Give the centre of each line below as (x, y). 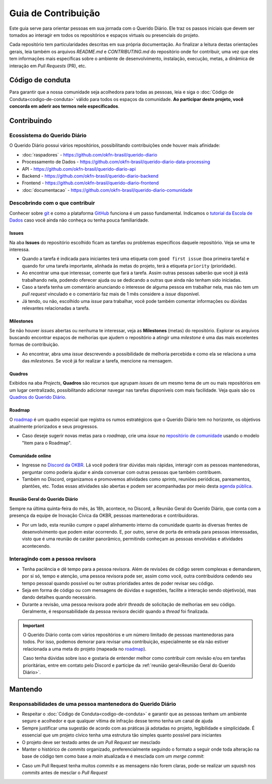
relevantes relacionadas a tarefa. (56, 308)
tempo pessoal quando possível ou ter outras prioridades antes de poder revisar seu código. (118, 583)
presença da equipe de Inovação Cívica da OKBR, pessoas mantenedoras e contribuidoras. (104, 515)
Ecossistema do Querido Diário (48, 135)
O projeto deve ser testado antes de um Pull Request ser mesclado (91, 742)
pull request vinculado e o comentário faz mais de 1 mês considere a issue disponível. (111, 294)
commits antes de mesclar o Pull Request (65, 773)
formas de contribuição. (34, 345)
